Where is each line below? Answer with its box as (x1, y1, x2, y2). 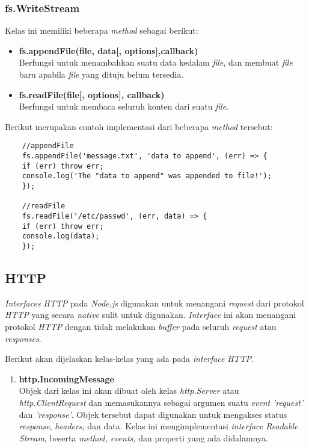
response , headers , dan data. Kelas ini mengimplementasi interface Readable (19, 420, 298, 432)
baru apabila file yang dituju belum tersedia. (19, 68, 184, 80)
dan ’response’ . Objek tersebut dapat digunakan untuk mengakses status (19, 408, 287, 420)
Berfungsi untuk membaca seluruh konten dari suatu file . (19, 100, 229, 113)
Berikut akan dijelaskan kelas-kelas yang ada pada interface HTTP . (5, 352, 254, 365)
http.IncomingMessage (19, 372, 114, 385)
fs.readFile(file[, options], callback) (19, 88, 165, 101)
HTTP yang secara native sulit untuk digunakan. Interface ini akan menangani (5, 308, 296, 321)
